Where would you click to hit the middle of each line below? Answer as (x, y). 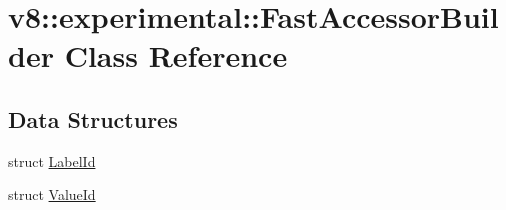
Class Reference (176, 55)
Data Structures (93, 118)
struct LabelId (52, 160)
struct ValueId (52, 194)
